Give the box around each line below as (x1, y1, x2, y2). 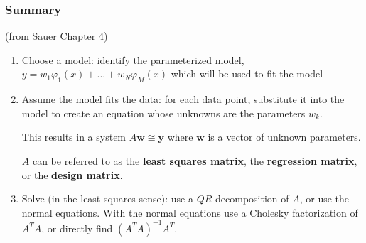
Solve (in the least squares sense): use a (21, 191, 193, 206)
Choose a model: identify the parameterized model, (21, 52, 244, 67)
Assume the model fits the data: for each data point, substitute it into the (21, 92, 345, 107)
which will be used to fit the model (171, 66, 323, 81)
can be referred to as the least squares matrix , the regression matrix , (32, 153, 357, 168)
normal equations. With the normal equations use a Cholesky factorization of (21, 205, 358, 220)
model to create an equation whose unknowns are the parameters (21, 105, 306, 120)
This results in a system (21, 129, 127, 144)
